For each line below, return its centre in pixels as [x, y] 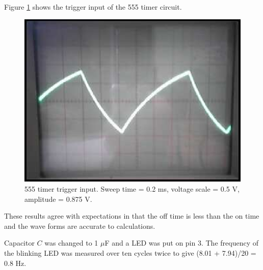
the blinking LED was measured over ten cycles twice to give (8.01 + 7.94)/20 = [130, 253]
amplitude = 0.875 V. [58, 199]
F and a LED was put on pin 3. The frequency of [181, 243]
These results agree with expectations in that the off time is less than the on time [132, 216]
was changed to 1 [71, 243]
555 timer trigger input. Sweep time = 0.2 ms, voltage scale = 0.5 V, [132, 189]
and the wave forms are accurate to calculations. [80, 226]
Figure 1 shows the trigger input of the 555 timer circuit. [93, 7]
